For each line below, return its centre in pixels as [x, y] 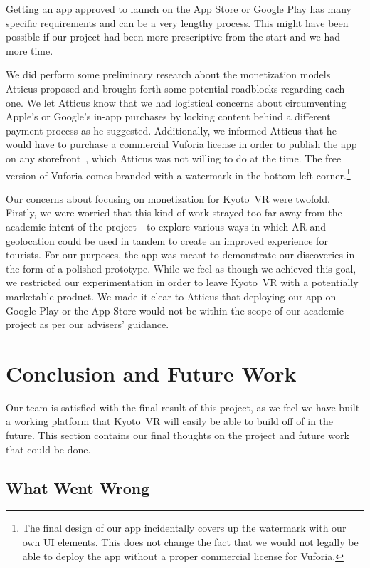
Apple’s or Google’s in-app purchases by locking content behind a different [168, 116]
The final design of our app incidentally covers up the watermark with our [184, 528]
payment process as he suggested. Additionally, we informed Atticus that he [171, 130]
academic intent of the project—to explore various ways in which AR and [166, 226]
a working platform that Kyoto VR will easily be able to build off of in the [170, 421]
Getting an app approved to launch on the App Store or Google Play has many [179, 9]
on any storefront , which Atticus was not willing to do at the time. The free [174, 158]
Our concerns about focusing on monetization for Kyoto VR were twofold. [168, 198]
